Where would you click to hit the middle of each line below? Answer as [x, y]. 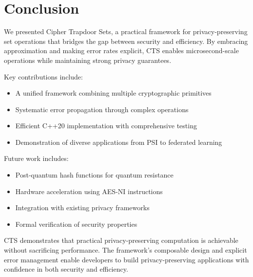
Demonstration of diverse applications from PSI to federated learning [119, 142]
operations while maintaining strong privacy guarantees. [88, 60]
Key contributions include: [43, 76]
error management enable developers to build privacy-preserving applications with [126, 259]
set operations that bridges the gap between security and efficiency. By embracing [126, 41]
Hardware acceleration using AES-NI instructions [89, 191]
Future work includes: [36, 158]
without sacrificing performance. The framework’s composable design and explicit [126, 250]
